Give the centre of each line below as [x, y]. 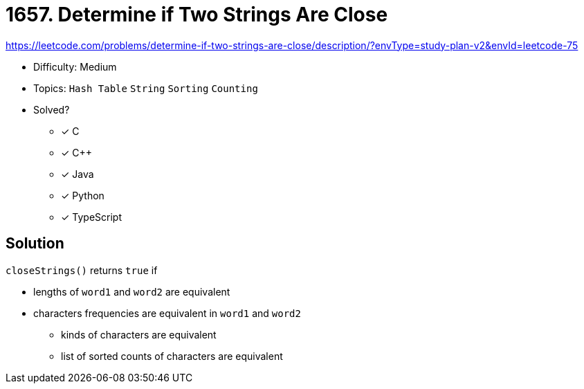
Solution [35, 244]
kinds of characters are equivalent [139, 334]
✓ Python [83, 195]
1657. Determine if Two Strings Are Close [197, 15]
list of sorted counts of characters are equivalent [172, 356]
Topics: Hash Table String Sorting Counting [146, 88]
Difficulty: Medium [75, 66]
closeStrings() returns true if [82, 270]
